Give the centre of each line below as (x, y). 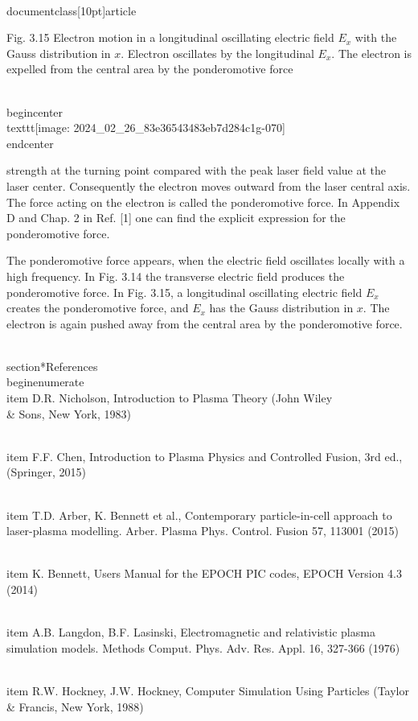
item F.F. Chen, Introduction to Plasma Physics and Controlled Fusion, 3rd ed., (205, 456)
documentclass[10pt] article (72, 10)
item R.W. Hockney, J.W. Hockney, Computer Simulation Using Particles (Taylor (208, 690)
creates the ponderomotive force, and (98, 308)
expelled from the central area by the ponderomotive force (150, 69)
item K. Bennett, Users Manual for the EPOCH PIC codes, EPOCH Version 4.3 (204, 573)
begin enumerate (45, 382)
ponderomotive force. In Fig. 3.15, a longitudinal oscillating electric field (184, 292)
